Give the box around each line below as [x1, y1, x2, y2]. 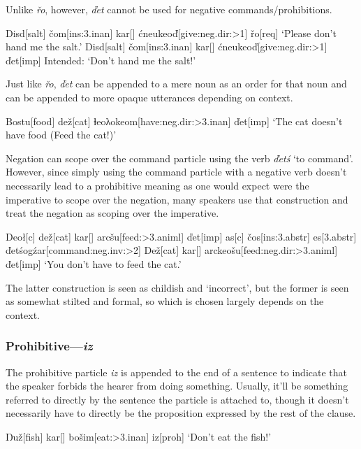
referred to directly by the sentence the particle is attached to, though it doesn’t [6, 392, 349, 406]
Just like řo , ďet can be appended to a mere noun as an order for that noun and [6, 76, 347, 91]
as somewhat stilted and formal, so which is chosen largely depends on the [6, 294, 324, 308]
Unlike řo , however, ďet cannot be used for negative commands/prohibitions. [6, 2, 332, 16]
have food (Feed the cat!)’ [6, 127, 117, 142]
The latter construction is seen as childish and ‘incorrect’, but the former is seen [6, 280, 349, 294]
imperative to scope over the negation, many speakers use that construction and [6, 192, 348, 206]
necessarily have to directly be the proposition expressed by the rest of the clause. [6, 406, 356, 420]
